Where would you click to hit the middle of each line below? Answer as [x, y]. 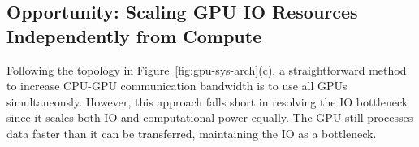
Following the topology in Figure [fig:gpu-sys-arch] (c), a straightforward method [207, 69]
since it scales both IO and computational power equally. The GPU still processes [210, 117]
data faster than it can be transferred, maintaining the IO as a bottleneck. [192, 133]
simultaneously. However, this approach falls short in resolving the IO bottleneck [207, 101]
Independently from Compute [134, 35]
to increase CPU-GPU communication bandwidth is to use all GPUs [177, 86]
